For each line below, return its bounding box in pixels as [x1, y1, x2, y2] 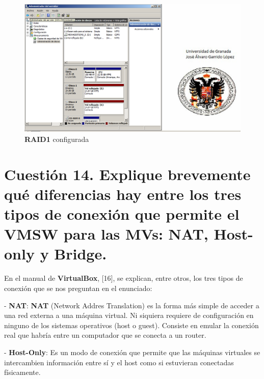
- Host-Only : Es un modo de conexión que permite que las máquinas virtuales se [4, 346, 260, 357]
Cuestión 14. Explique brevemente [4, 163, 251, 184]
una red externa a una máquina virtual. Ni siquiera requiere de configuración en [4, 310, 254, 320]
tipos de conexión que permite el [4, 203, 240, 224]
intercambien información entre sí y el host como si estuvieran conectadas [4, 357, 234, 367]
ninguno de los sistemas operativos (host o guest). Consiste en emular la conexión [4, 319, 259, 330]
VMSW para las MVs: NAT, [4, 223, 208, 244]
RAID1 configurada [24, 133, 89, 144]
